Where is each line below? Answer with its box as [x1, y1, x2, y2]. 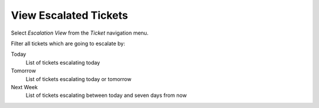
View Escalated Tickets [11, 9, 128, 22]
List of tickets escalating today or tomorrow [25, 75, 132, 82]
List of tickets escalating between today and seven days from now [25, 92, 187, 99]
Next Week [11, 83, 38, 90]
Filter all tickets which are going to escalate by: [11, 40, 125, 47]
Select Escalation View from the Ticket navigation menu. [11, 29, 149, 36]
